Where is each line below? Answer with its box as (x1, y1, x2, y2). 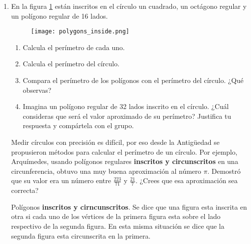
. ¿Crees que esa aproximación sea (135, 175, 238, 186)
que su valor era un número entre (11, 175, 112, 186)
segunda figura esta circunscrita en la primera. (11, 230, 151, 241)
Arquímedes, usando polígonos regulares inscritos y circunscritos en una (11, 156, 238, 166)
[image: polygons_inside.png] (30, 28, 130, 35)
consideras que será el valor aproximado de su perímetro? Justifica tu (23, 110, 231, 121)
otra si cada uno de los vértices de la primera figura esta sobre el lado (11, 211, 221, 221)
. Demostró (207, 165, 241, 176)
